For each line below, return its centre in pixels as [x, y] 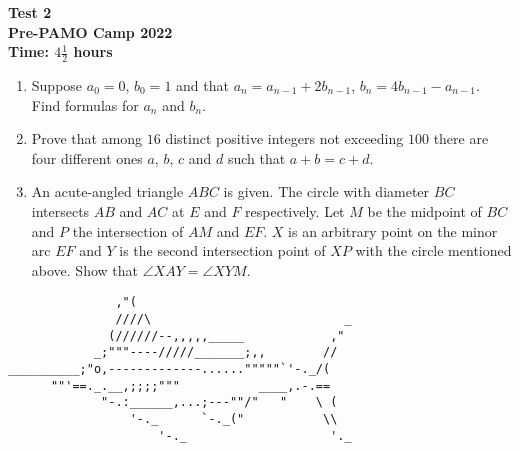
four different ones [87, 157]
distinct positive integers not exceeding [284, 138]
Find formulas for [85, 104]
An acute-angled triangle [107, 191]
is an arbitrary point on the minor [393, 230]
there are [461, 138]
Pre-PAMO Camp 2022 [90, 31]
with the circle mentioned [433, 250]
